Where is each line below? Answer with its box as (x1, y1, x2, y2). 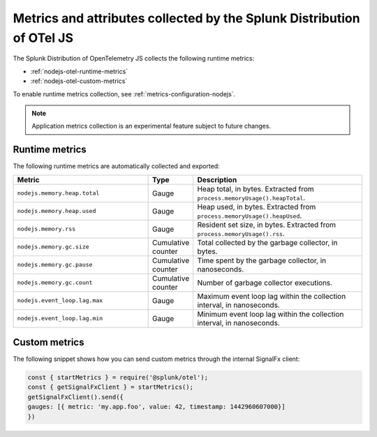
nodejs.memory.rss (17, 225, 76, 233)
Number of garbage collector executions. (197, 278, 333, 288)
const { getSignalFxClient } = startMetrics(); (27, 383, 193, 391)
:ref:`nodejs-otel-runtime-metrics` (30, 67, 128, 75)
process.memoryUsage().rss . (197, 228, 286, 238)
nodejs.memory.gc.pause (17, 261, 93, 269)
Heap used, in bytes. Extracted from (197, 202, 316, 212)
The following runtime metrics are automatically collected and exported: (13, 162, 220, 170)
